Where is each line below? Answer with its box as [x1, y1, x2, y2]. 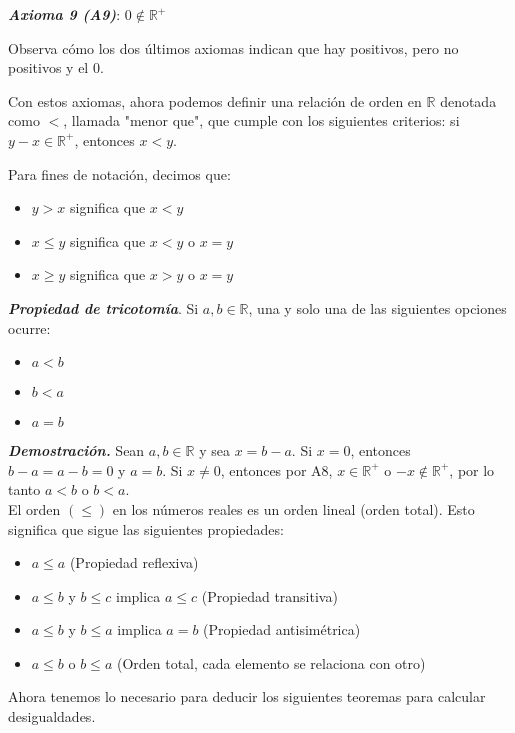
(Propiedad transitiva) [201, 585, 338, 606]
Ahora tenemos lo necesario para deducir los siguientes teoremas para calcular [8, 686, 486, 707]
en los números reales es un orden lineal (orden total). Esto [112, 498, 475, 519]
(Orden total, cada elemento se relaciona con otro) [116, 652, 426, 673]
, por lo [449, 459, 495, 480]
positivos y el [8, 57, 89, 78]
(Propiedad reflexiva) [69, 552, 199, 573]
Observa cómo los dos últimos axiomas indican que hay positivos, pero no [8, 37, 459, 58]
